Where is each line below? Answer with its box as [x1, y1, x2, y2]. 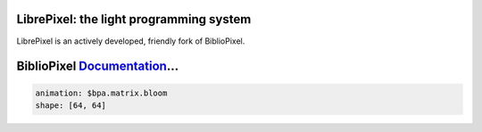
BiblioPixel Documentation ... [16, 59, 179, 74]
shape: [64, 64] [35, 100, 107, 111]
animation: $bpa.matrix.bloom [35, 87, 168, 98]
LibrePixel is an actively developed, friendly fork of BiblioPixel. [16, 36, 245, 46]
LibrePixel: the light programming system [16, 12, 252, 27]
